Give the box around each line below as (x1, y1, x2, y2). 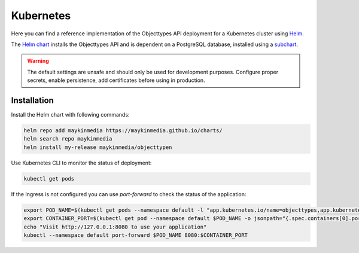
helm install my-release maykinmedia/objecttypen (23, 144, 172, 151)
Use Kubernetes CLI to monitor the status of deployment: (11, 159, 152, 166)
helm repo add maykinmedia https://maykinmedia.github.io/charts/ (23, 127, 223, 134)
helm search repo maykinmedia (23, 135, 112, 142)
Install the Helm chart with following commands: (11, 111, 130, 118)
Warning (27, 57, 49, 65)
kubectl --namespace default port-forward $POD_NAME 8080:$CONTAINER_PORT (23, 231, 248, 239)
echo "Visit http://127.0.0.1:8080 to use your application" (23, 223, 207, 230)
